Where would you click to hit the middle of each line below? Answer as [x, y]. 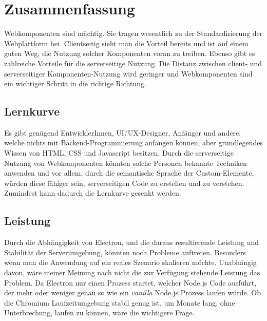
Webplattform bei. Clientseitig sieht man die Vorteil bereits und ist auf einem [126, 43]
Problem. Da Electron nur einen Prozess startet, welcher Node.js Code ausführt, [130, 282]
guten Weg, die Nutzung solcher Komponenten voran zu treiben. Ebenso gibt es [130, 53]
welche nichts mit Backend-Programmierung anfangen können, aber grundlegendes [133, 143]
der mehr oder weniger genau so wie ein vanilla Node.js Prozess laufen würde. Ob [133, 292]
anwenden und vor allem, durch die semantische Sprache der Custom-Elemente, [129, 173]
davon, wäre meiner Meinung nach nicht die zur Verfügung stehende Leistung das [132, 272]
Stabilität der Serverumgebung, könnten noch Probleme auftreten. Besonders [125, 252]
